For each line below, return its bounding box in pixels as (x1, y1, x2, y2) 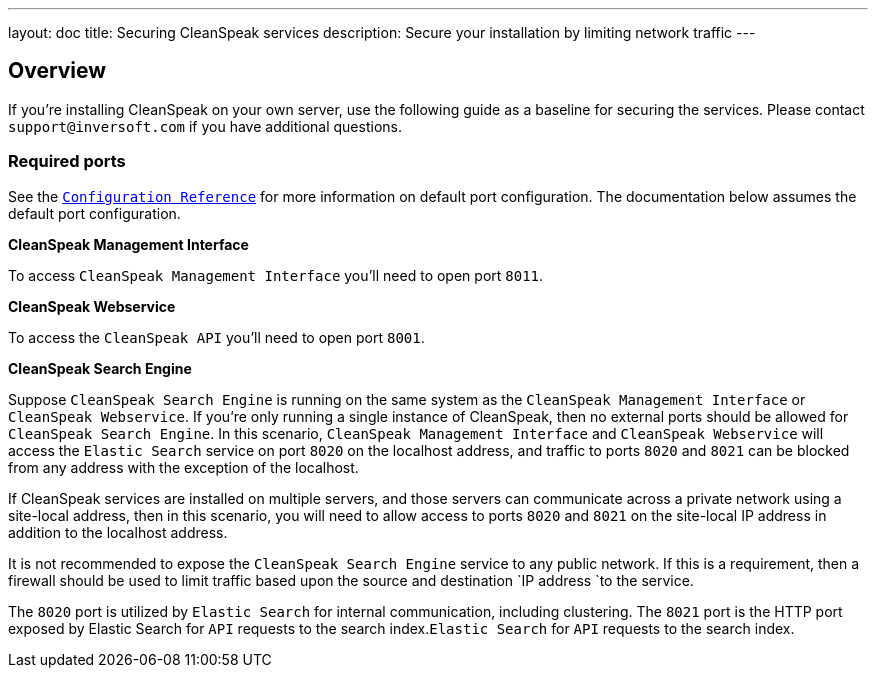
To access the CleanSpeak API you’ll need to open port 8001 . (8, 328, 425, 346)
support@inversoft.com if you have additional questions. (8, 117, 402, 135)
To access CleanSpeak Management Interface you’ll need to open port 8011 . (8, 266, 544, 284)
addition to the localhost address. (8, 523, 228, 541)
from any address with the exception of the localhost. (8, 458, 359, 476)
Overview (8, 58, 107, 84)
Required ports (8, 151, 126, 172)
